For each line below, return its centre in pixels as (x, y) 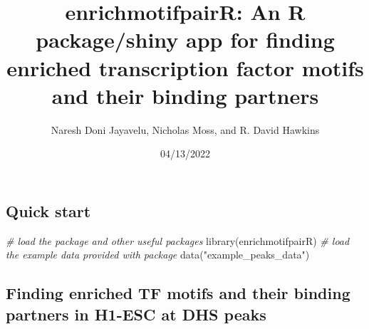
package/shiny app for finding (185, 40)
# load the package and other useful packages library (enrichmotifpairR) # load (178, 240)
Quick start (48, 210)
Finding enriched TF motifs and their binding (178, 293)
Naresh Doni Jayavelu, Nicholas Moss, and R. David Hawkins (185, 129)
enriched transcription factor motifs (185, 67)
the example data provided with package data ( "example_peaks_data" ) (158, 255)
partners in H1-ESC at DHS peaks (136, 314)
